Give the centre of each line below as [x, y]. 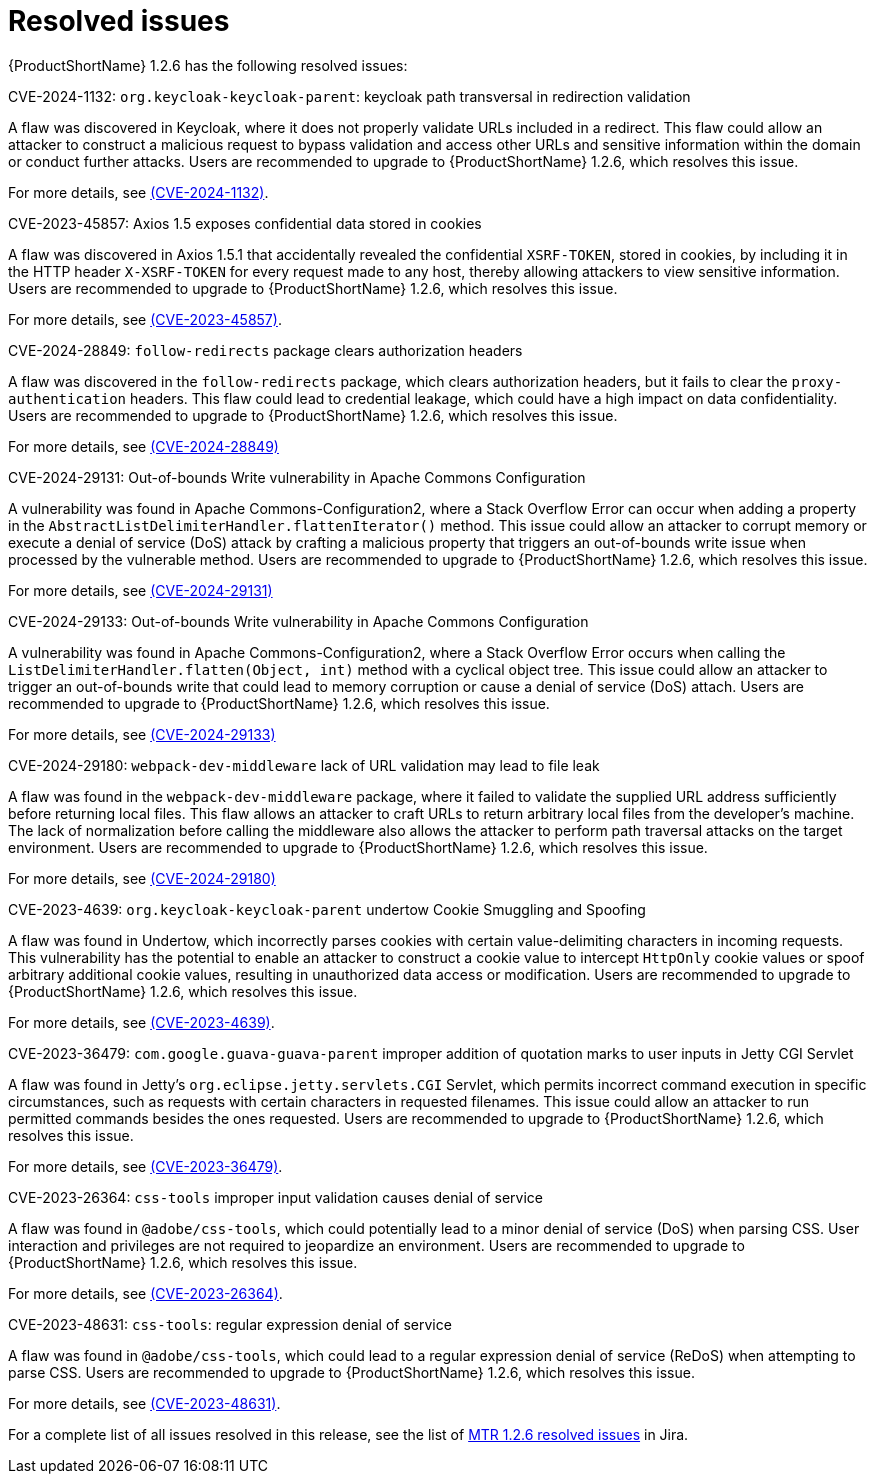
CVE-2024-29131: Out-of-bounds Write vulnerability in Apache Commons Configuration [297, 477]
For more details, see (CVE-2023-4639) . [141, 1022]
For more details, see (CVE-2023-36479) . [145, 1166]
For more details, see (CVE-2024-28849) [143, 446]
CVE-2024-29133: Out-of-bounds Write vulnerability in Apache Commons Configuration [298, 621]
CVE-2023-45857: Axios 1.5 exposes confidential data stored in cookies [245, 223]
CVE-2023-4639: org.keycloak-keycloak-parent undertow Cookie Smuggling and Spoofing [327, 909]
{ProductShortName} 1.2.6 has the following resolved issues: [208, 65]
